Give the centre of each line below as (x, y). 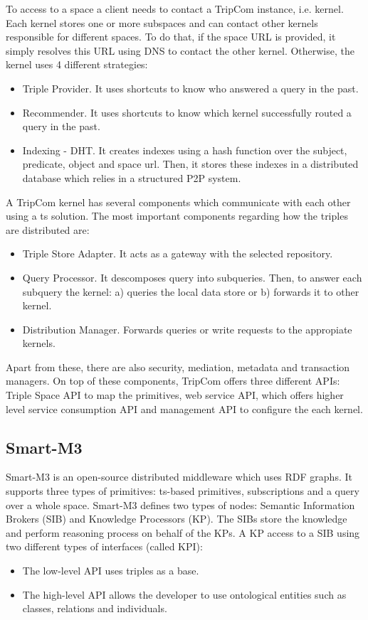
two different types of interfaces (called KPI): (104, 546)
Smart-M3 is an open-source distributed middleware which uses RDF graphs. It (179, 477)
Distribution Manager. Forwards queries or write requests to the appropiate (187, 329)
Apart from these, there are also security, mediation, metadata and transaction (178, 367)
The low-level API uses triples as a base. (111, 571)
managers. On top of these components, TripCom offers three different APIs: (173, 381)
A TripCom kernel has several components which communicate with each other (178, 202)
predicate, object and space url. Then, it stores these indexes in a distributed (190, 164)
